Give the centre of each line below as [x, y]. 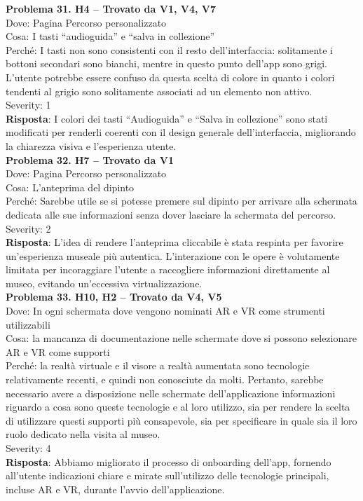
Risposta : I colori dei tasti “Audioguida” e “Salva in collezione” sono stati [167, 118]
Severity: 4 [28, 448]
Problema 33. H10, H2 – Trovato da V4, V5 [114, 297]
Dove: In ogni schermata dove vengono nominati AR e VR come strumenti [165, 311]
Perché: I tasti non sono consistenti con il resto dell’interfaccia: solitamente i [170, 49]
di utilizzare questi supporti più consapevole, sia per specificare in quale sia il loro [181, 420]
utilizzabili [28, 324]
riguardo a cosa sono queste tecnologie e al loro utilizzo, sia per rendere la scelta [178, 407]
